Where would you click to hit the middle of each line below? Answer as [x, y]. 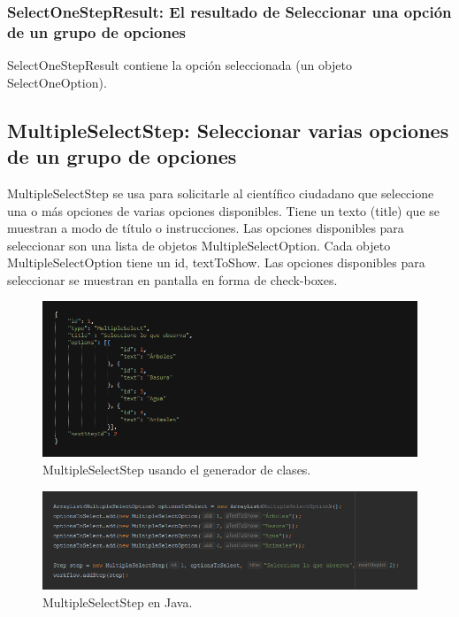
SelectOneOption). [57, 82]
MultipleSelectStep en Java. [118, 602]
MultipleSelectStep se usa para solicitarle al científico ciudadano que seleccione [221, 193]
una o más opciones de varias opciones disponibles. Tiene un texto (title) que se [223, 210]
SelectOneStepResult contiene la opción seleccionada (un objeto [180, 65]
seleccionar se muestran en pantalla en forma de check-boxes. [172, 279]
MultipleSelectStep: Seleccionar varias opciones [228, 130]
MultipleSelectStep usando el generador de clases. [177, 470]
